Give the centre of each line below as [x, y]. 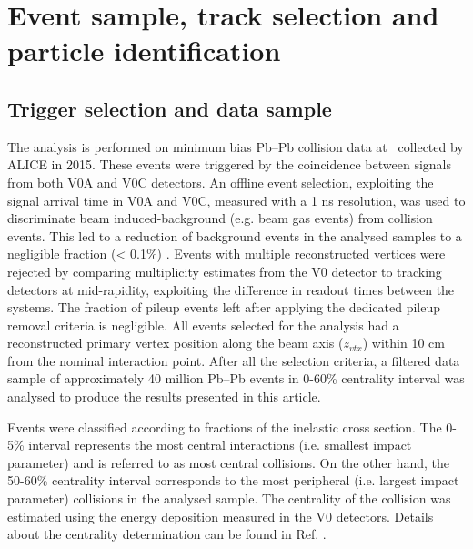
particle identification [144, 51]
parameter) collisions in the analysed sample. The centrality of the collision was [229, 498]
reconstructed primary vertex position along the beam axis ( [176, 343]
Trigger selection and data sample [170, 108]
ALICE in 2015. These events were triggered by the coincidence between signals [230, 164]
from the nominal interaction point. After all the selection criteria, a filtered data [234, 360]
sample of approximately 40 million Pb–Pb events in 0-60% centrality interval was [236, 378]
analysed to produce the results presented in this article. [164, 396]
